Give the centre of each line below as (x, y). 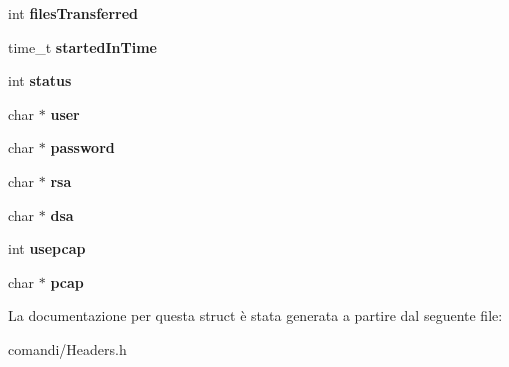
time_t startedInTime (82, 46)
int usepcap (47, 248)
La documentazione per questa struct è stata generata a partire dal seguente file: (255, 315)
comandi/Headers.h (67, 348)
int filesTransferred (73, 13)
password (82, 147)
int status (40, 80)
